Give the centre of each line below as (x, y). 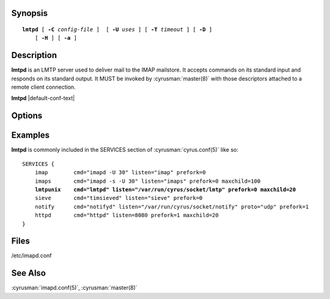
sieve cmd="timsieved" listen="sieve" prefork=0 (119, 198)
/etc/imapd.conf (31, 256)
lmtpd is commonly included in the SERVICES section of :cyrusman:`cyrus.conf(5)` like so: (125, 150)
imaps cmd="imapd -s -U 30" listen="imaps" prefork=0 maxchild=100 (148, 181)
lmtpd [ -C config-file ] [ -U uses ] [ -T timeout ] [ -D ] (117, 30)
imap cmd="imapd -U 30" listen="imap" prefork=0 (120, 172)
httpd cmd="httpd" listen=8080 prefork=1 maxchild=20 (127, 215)
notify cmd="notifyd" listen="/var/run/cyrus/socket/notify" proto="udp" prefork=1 (172, 207)
